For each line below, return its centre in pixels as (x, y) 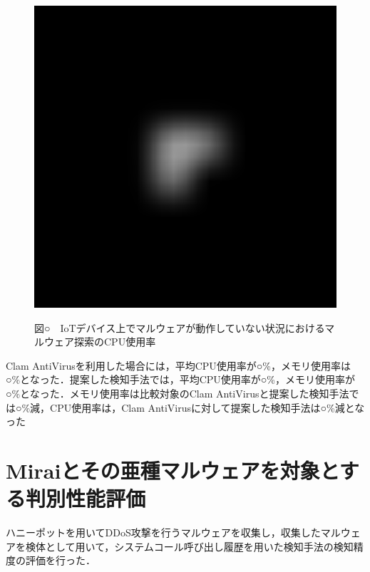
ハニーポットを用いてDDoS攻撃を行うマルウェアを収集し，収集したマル (173, 532)
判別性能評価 (86, 498)
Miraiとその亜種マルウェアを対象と (173, 470)
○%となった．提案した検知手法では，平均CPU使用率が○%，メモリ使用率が (180, 379)
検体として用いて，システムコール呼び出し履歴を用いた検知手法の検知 (189, 546)
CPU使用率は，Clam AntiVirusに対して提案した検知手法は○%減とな (207, 407)
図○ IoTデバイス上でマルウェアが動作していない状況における (180, 327)
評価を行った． (60, 560)
